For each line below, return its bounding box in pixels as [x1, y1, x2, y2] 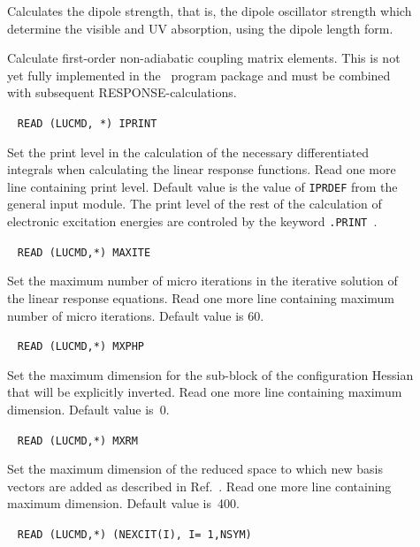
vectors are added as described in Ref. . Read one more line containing [7, 476, 392, 495]
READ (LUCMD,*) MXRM [17, 434, 138, 447]
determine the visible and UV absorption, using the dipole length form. [7, 19, 393, 37]
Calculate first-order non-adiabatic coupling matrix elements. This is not [7, 49, 401, 67]
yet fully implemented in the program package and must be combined [7, 65, 391, 84]
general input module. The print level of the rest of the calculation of [7, 194, 382, 213]
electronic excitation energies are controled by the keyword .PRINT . [7, 212, 378, 231]
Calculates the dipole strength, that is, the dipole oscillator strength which [7, 2, 412, 19]
